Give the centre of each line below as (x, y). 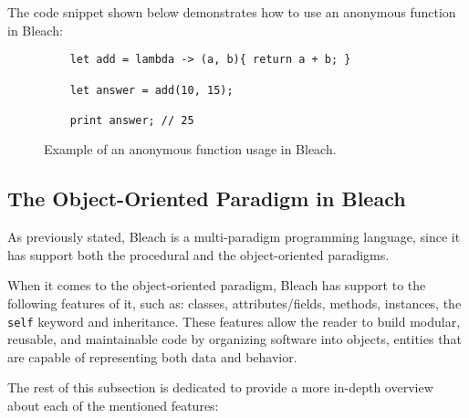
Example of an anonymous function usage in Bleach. (190, 149)
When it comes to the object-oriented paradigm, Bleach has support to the (217, 285)
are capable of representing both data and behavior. (152, 356)
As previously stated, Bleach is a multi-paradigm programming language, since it (234, 237)
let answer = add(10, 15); (151, 90)
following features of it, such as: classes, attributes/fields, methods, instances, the (234, 303)
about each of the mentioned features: (113, 406)
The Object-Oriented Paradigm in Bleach (207, 199)
